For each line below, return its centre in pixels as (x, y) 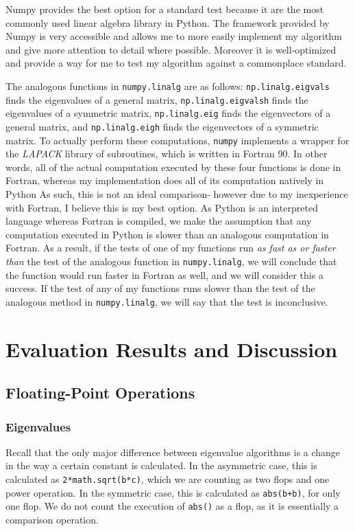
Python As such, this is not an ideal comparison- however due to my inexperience (177, 194)
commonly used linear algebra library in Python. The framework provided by (168, 22)
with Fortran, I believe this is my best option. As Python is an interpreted (162, 207)
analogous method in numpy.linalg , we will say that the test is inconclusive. (167, 301)
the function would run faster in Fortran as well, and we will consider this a (164, 274)
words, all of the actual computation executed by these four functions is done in (173, 167)
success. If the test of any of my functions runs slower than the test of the (160, 288)
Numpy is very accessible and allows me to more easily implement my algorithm (174, 36)
